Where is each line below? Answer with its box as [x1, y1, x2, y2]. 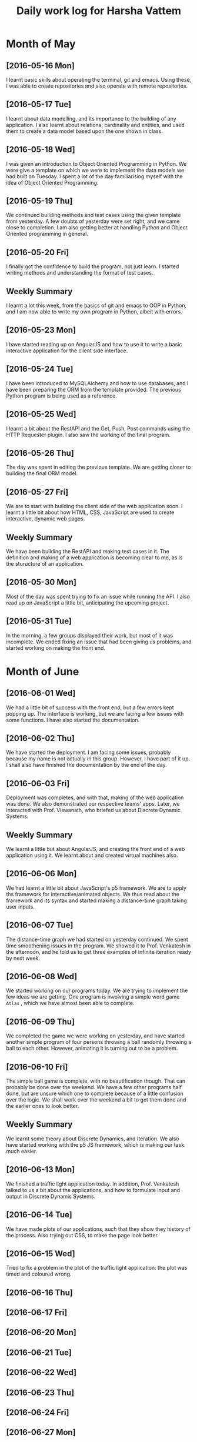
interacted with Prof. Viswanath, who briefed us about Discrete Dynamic [6, 807, 181, 814]
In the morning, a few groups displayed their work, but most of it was [6, 632, 173, 639]
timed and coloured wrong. [6, 1270, 72, 1277]
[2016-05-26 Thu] [6, 448, 75, 458]
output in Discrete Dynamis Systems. [6, 1193, 96, 1200]
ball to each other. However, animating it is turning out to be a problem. [6, 1045, 178, 1052]
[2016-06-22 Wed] [6, 1367, 77, 1377]
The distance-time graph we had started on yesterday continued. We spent [6, 936, 188, 943]
